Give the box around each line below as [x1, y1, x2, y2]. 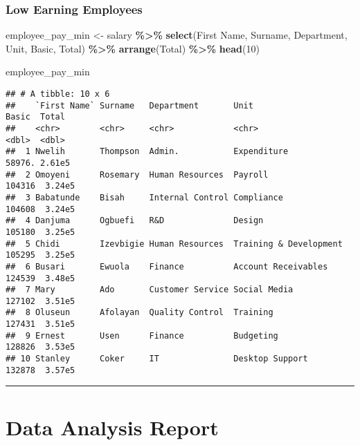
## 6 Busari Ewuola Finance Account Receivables [6, 261, 328, 272]
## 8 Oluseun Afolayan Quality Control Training [6, 307, 273, 318]
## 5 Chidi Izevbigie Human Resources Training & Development [6, 238, 343, 249]
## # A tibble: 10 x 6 [6, 89, 110, 99]
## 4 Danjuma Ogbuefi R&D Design [6, 216, 264, 226]
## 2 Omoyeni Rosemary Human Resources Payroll [6, 169, 269, 180]
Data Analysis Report [6, 413, 219, 441]
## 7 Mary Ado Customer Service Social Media [6, 285, 294, 295]
